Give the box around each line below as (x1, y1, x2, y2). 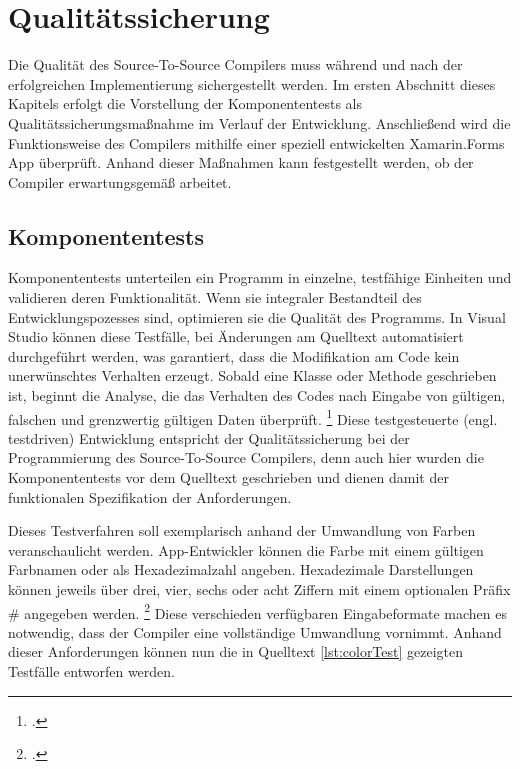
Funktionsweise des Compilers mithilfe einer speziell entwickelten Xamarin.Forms (8, 132, 505, 153)
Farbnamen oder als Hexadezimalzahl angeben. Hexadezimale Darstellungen (8, 559, 474, 580)
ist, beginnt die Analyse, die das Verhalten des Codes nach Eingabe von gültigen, (8, 385, 506, 406)
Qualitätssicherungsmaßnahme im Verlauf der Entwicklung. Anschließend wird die (8, 112, 511, 133)
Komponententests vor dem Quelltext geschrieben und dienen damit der (8, 467, 449, 488)
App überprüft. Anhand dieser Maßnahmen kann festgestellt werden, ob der (8, 152, 474, 173)
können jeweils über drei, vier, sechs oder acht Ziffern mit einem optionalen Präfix (8, 579, 511, 600)
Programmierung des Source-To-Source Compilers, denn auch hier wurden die (8, 447, 484, 468)
